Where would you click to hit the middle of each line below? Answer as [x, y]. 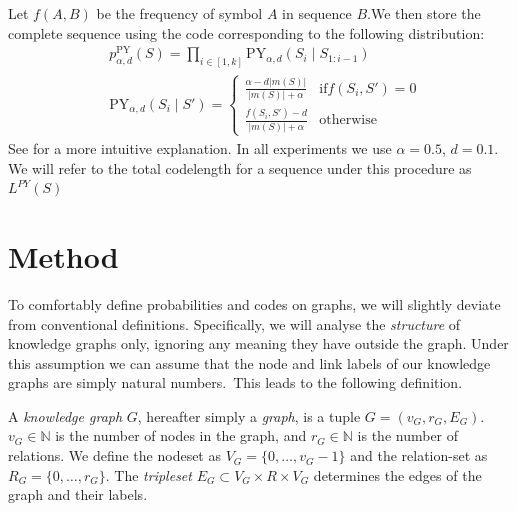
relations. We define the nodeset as [114, 455]
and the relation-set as [419, 455]
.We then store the [424, 13]
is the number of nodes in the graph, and [181, 435]
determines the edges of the [397, 474]
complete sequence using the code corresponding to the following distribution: [246, 32]
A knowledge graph [65, 415]
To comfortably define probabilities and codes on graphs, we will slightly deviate [254, 303]
